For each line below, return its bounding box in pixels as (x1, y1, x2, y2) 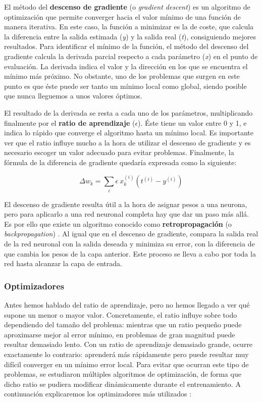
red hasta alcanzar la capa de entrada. (4, 258, 122, 269)
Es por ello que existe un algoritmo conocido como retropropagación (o (4, 218, 232, 229)
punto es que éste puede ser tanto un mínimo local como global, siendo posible (4, 80, 247, 91)
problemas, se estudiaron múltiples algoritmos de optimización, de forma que (4, 369, 241, 379)
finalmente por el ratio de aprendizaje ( (4, 117, 135, 128)
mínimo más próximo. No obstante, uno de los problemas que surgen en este (4, 71, 240, 81)
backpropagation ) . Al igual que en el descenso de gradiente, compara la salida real (4, 228, 258, 239)
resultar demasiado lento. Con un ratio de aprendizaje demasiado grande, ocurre (4, 339, 253, 349)
